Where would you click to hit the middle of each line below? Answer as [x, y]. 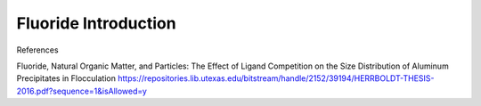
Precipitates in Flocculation [66, 78]
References [37, 50]
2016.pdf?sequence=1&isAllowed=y [82, 91]
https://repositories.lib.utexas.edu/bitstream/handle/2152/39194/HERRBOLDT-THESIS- [276, 78]
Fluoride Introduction [97, 23]
